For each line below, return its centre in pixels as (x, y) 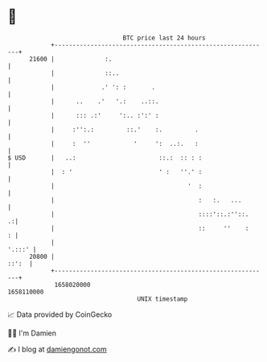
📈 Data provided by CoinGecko (60, 314)
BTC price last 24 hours (164, 38)
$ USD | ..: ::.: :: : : (105, 158)
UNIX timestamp (162, 299)
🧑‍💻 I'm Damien (32, 333)
